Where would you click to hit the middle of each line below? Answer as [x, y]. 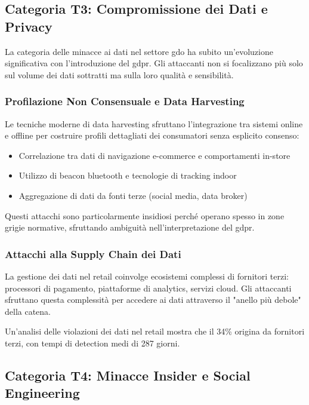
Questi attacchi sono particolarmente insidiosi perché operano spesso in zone [145, 215]
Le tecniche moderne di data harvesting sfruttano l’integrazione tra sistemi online [154, 123]
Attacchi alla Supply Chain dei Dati [93, 254]
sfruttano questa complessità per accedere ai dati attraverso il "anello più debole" [153, 300]
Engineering [42, 393]
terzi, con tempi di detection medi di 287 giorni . [92, 343]
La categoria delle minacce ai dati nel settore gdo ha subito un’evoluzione [139, 51]
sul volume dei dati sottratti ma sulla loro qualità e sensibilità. [119, 74]
